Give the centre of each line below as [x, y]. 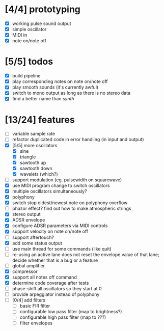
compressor [25, 271]
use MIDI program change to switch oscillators [61, 185]
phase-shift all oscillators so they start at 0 [57, 288]
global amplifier [29, 265]
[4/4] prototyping [43, 9]
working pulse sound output [42, 23]
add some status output [37, 243]
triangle [28, 157]
